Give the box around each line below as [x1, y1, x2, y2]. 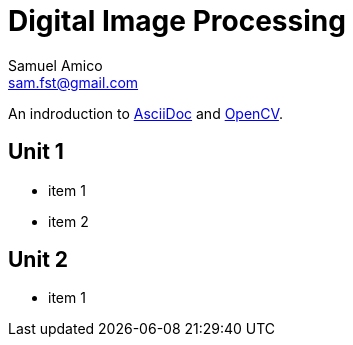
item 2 [48, 212, 89, 230]
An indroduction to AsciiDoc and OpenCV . [8, 104, 283, 122]
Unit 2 [8, 247, 69, 273]
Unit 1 [8, 139, 64, 165]
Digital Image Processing [8, 4, 346, 38]
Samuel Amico [8, 56, 103, 74]
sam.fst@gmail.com [8, 73, 139, 91]
